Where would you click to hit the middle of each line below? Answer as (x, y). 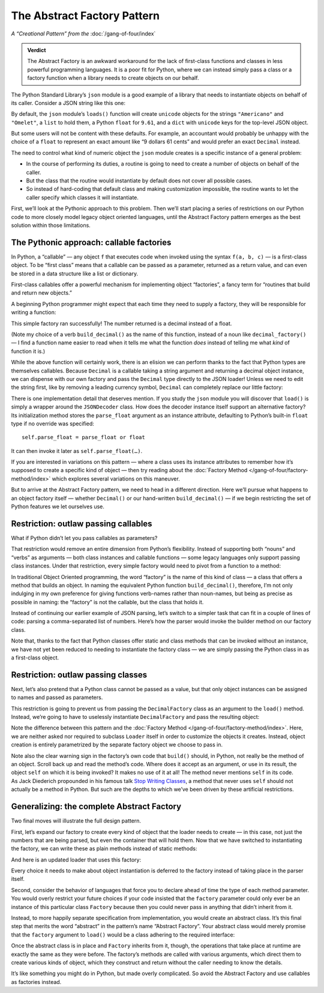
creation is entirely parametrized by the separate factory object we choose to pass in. (117, 745)
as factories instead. (36, 982)
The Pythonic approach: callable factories (91, 242)
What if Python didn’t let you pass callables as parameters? (84, 538)
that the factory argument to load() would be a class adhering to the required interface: (123, 934)
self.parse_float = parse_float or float (83, 437)
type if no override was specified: (52, 424)
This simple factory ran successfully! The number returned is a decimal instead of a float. (121, 323)
